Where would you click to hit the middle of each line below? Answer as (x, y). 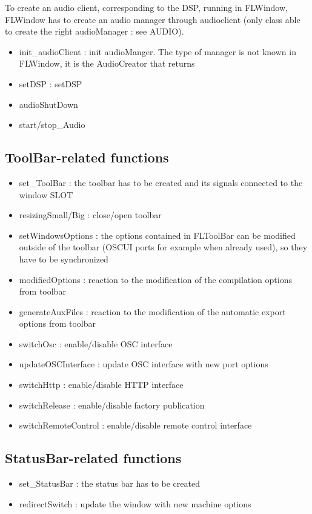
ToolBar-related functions (87, 157)
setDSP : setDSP (51, 83)
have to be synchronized (64, 259)
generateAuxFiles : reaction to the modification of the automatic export (152, 311)
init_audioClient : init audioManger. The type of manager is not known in (158, 51)
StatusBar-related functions (93, 458)
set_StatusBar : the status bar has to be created (109, 483)
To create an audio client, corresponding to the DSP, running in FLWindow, (146, 7)
